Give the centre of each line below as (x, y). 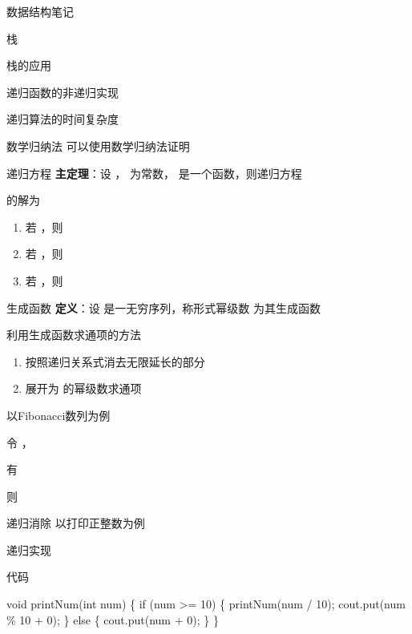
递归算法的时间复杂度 (63, 119)
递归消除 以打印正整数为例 (76, 523)
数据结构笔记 (40, 11)
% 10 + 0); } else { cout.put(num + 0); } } (113, 619)
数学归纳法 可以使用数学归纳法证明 (98, 145)
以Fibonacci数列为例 (59, 415)
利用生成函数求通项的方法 (74, 335)
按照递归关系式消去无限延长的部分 (115, 361)
